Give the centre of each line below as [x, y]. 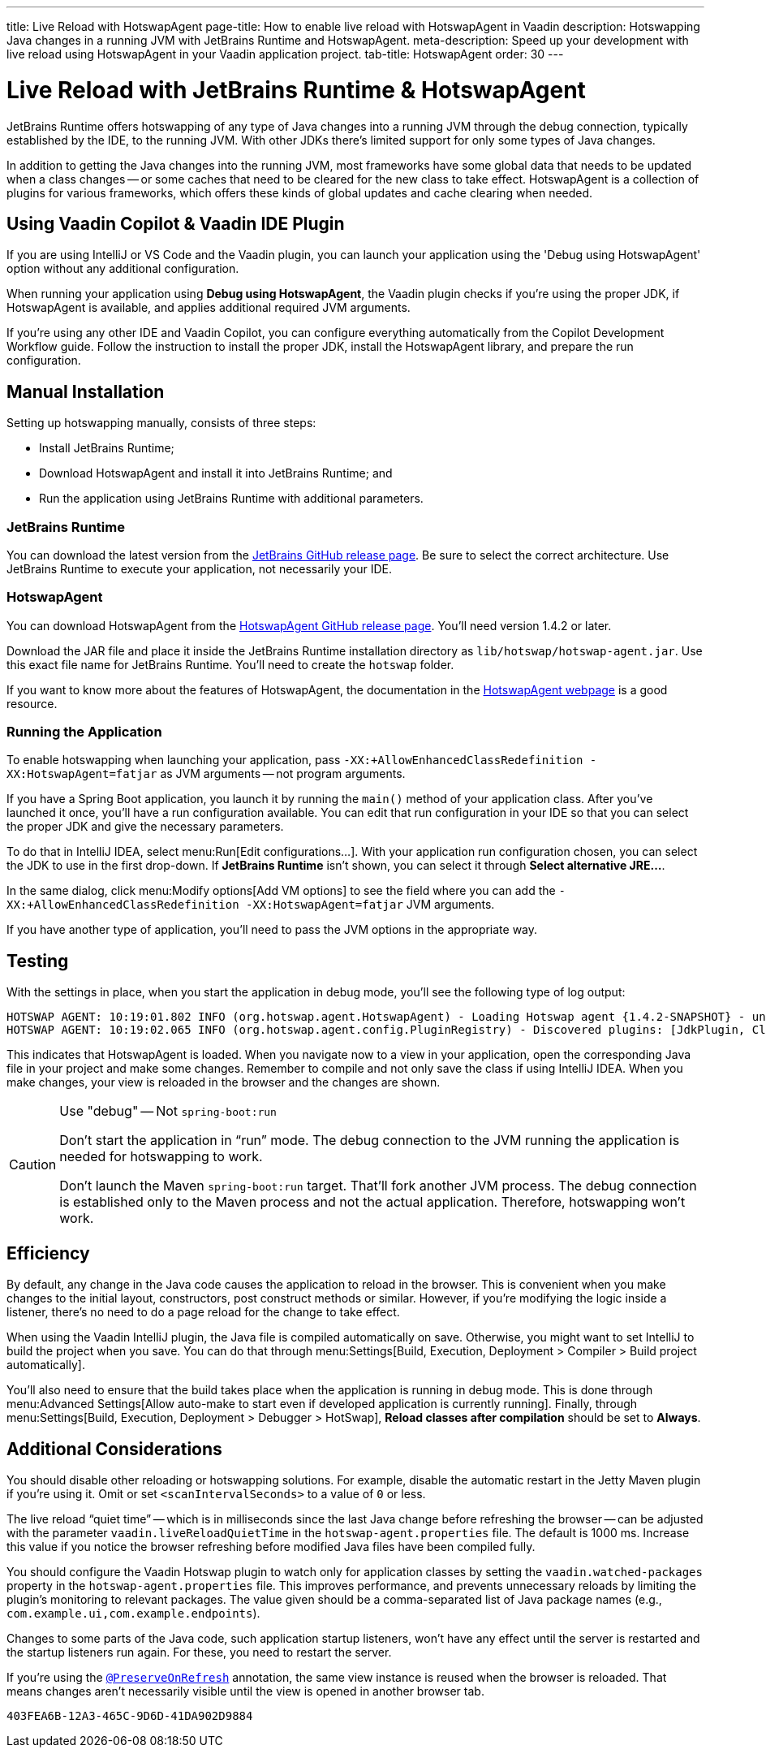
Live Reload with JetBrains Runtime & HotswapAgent [296, 90]
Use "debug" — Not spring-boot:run [168, 1111]
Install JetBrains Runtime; [107, 448]
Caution [33, 1165]
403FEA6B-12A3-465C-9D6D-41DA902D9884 [130, 1715]
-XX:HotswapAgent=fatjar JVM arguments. [370, 905]
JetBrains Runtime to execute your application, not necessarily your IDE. [199, 568]
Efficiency [48, 1253]
